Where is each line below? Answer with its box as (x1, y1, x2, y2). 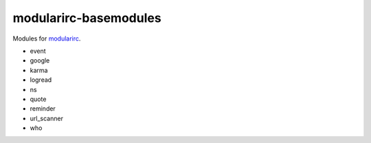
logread (30, 76, 52, 84)
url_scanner (30, 114, 63, 122)
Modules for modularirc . (12, 34, 81, 43)
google (30, 56, 50, 65)
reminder (30, 104, 56, 113)
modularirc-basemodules (12, 10, 161, 25)
